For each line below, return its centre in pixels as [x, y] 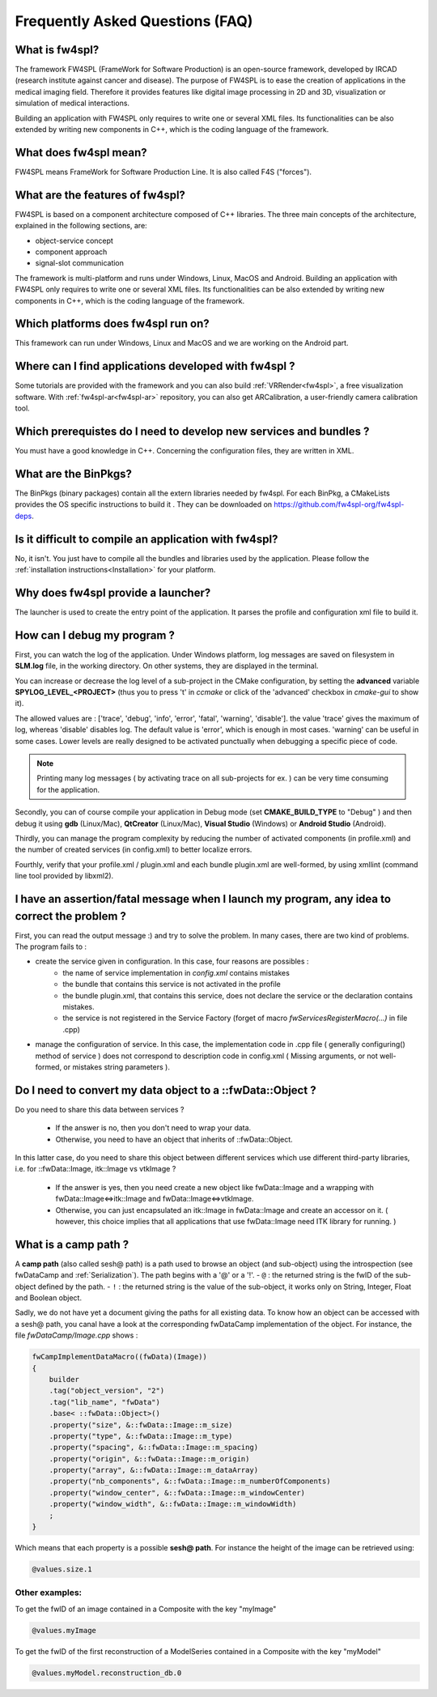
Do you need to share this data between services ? [100, 1109]
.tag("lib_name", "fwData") [105, 1402]
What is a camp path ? [72, 1244]
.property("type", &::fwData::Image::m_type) [141, 1436]
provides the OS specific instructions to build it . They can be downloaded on [144, 504]
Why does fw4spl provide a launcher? [113, 592]
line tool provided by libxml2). [64, 876]
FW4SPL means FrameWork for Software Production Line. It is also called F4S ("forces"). [163, 172]
